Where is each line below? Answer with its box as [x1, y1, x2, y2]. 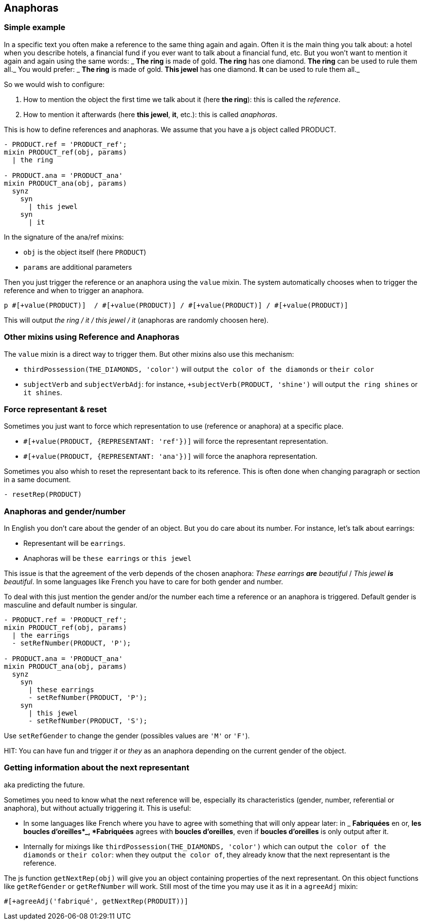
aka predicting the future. [4, 780, 85, 789]
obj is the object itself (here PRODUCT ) [23, 247, 146, 256]
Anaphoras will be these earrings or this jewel [23, 554, 192, 563]
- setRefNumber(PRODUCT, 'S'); [28, 717, 148, 725]
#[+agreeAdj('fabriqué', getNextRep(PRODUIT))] [4, 897, 189, 905]
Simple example [4, 22, 66, 33]
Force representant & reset [4, 404, 107, 414]
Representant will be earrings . [23, 539, 125, 548]
